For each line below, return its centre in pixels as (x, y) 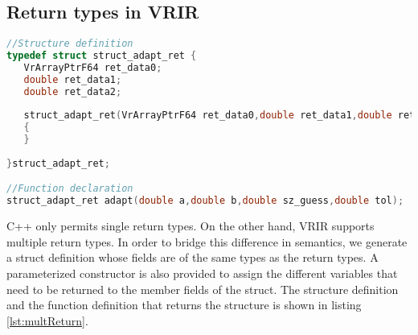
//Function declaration (70, 189)
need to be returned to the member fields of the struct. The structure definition (203, 289)
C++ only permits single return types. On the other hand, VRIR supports (191, 226)
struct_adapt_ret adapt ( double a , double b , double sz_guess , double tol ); (205, 201)
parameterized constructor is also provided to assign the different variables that (202, 273)
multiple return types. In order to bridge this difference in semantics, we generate (207, 241)
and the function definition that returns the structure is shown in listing (184, 305)
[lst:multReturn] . (47, 320)
